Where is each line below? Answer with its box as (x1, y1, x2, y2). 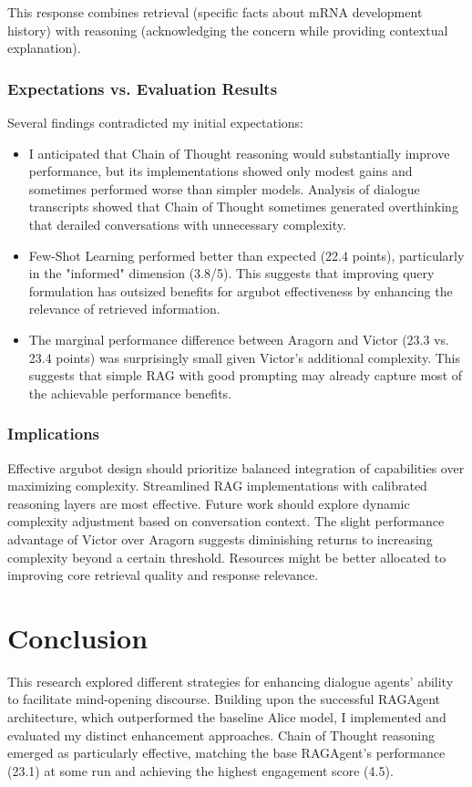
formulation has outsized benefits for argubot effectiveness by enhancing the (28, 281, 453, 300)
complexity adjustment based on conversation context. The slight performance (7, 512, 445, 531)
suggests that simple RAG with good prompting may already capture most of (28, 366, 463, 385)
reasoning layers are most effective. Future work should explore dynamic (7, 493, 410, 513)
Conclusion (7, 618, 149, 656)
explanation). (7, 38, 81, 57)
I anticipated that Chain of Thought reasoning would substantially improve (28, 143, 450, 162)
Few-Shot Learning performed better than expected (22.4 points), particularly (28, 245, 465, 264)
